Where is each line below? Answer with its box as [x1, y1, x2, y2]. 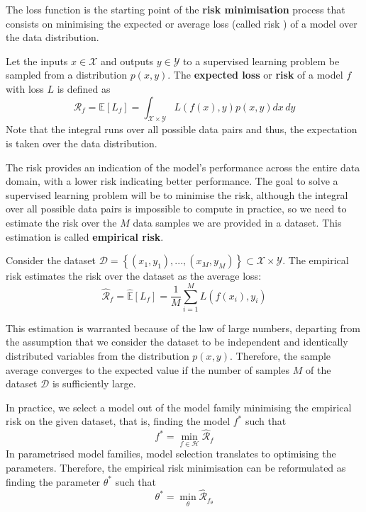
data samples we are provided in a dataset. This [133, 215, 342, 229]
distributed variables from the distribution [6, 348, 189, 363]
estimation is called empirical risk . [6, 229, 164, 244]
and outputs [101, 53, 154, 68]
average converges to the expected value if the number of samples [6, 362, 290, 377]
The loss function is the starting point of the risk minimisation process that [6, 2, 345, 16]
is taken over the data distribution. [6, 135, 157, 150]
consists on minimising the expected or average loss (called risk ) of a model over [6, 16, 357, 30]
